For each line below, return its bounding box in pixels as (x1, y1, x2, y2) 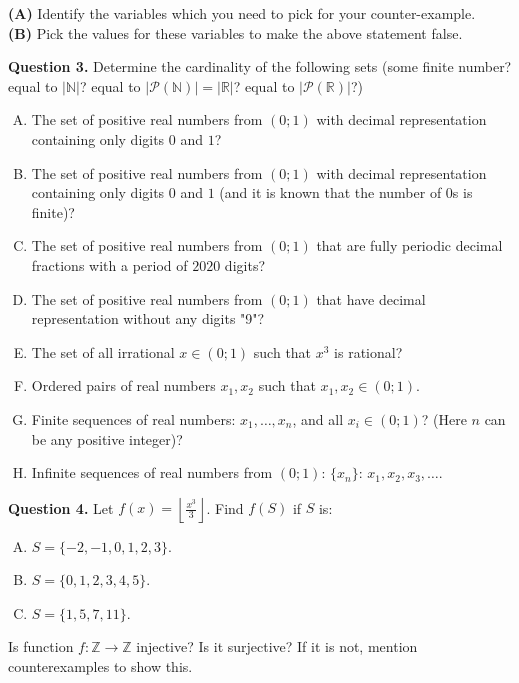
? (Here (421, 408, 467, 429)
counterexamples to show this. (8, 656, 193, 677)
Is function (8, 636, 74, 657)
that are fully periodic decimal (316, 235, 503, 256)
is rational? (334, 341, 403, 362)
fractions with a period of (31, 254, 188, 275)
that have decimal (316, 288, 426, 309)
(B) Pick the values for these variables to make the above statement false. (8, 22, 463, 43)
